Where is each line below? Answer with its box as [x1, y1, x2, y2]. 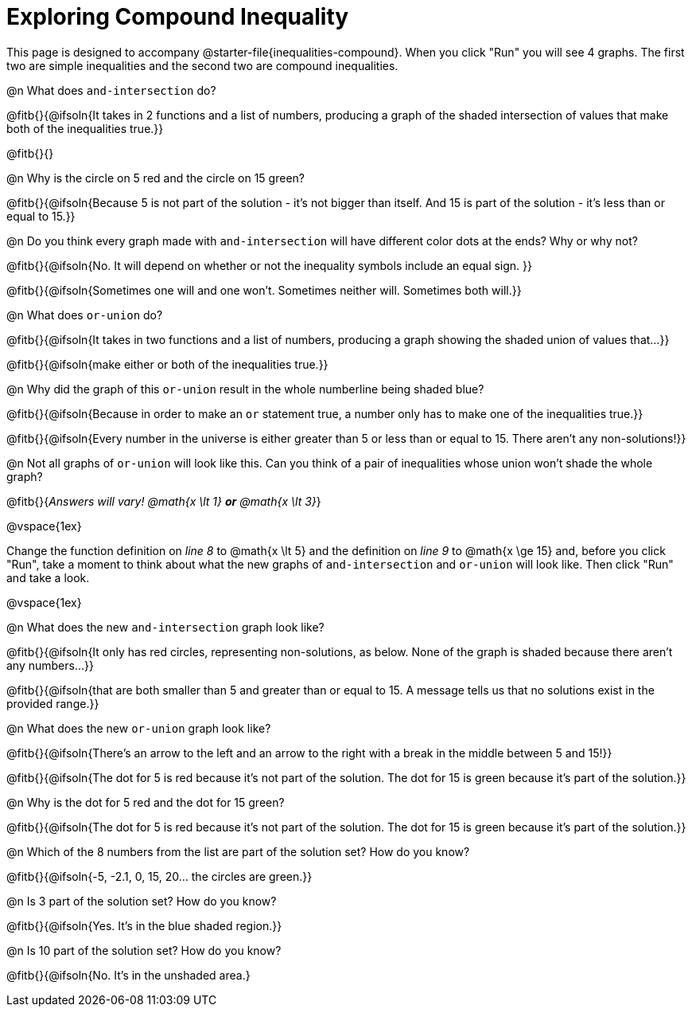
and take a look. [6, 570, 90, 585]
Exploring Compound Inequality [6, 3, 349, 30]
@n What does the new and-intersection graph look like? [6, 620, 325, 634]
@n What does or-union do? [6, 307, 163, 322]
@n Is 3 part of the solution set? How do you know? [6, 894, 277, 908]
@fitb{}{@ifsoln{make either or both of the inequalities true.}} [6, 357, 329, 371]
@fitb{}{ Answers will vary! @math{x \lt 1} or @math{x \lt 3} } [6, 494, 321, 508]
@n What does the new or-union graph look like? [6, 721, 271, 735]
